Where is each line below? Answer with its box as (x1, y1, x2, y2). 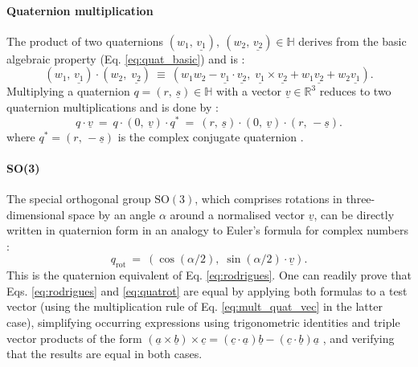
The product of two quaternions (6, 32, 164, 49)
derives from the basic (298, 32, 407, 49)
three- (346, 190, 375, 207)
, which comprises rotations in (195, 190, 342, 207)
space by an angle (68, 206, 156, 222)
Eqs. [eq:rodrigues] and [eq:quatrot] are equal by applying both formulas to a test (6, 282, 408, 299)
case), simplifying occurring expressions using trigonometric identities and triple (6, 314, 400, 330)
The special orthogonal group (6, 190, 151, 207)
